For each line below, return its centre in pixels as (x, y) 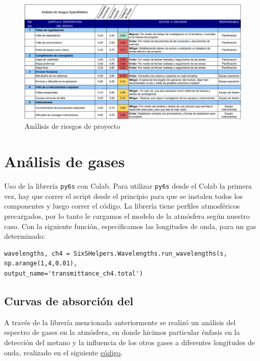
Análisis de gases (65, 161)
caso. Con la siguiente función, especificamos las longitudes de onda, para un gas (130, 226)
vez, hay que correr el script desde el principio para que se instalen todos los (123, 196)
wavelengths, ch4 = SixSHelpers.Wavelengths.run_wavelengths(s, (116, 253)
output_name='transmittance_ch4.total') (74, 273)
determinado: (25, 236)
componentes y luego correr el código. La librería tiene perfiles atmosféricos (122, 206)
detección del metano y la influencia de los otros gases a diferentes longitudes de (129, 342)
